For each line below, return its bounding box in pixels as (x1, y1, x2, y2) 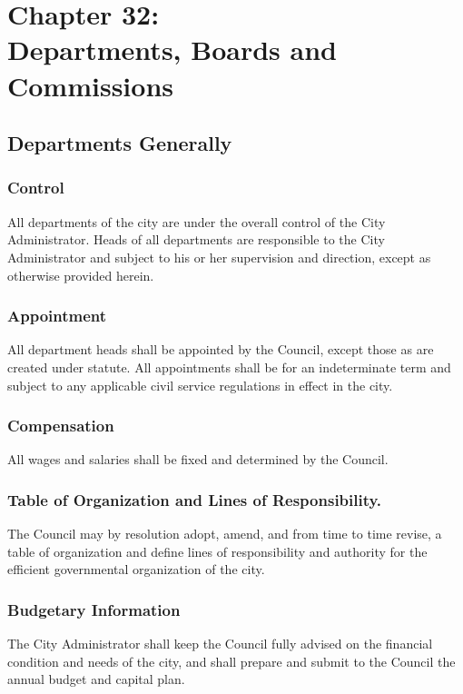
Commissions (7, 66, 174, 104)
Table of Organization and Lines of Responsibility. (7, 488, 382, 511)
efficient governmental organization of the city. (7, 560, 265, 579)
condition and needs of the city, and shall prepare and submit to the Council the (7, 651, 456, 670)
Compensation (7, 414, 114, 437)
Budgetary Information (7, 598, 181, 620)
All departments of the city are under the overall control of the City (7, 212, 386, 231)
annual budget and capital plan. (7, 669, 185, 689)
